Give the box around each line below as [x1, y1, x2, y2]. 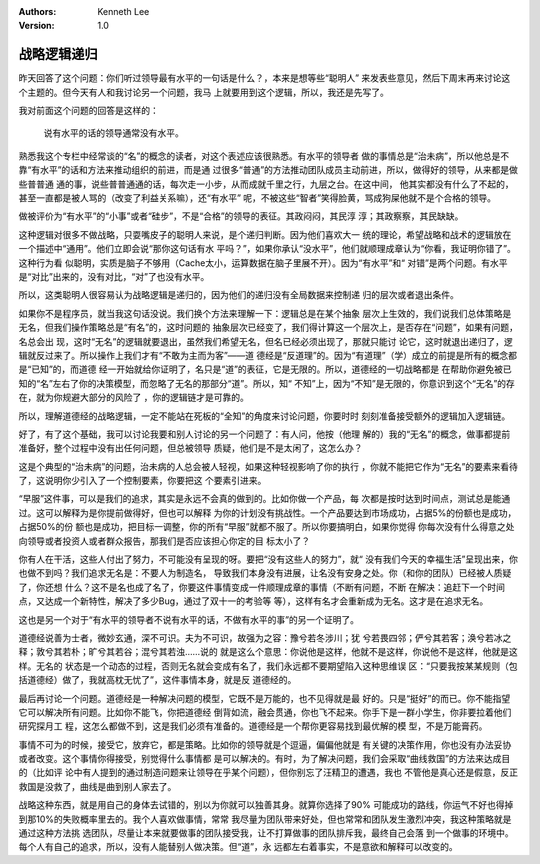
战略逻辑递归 [18, 46, 98, 63]
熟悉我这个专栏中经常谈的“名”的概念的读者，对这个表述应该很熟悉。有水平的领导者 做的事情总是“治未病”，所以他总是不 [18, 150, 510, 162]
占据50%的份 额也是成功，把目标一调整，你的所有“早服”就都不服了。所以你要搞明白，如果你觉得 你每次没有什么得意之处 [18, 521, 515, 533]
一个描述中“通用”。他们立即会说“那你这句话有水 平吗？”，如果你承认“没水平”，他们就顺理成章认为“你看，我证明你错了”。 [18, 243, 517, 255]
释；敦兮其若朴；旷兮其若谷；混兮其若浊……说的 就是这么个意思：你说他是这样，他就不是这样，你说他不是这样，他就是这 [18, 646, 519, 658]
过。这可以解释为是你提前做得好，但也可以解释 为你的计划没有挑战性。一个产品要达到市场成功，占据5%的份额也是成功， [18, 506, 517, 519]
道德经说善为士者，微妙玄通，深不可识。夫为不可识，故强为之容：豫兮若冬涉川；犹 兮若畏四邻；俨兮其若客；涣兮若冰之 [18, 631, 512, 644]
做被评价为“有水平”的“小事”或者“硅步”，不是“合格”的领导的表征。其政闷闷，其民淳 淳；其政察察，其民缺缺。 [18, 210, 464, 222]
